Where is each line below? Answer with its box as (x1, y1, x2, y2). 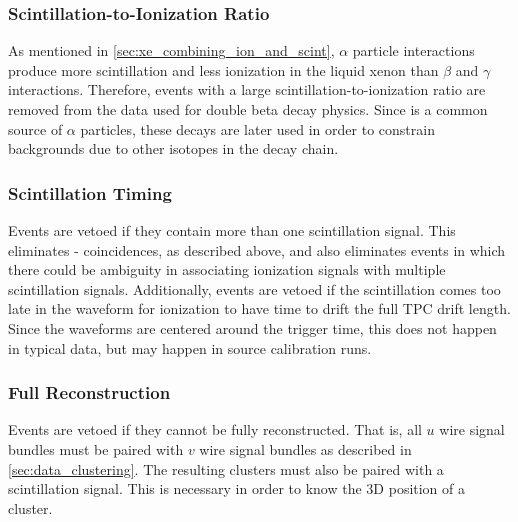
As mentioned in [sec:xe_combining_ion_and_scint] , (8, 40, 335, 61)
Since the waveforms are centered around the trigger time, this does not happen (8, 317, 497, 338)
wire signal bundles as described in (199, 438, 412, 459)
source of (8, 118, 63, 139)
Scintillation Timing (8, 180, 172, 205)
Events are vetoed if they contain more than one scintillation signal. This (8, 220, 456, 240)
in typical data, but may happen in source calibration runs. (8, 337, 372, 358)
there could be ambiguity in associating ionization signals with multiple (8, 259, 446, 280)
